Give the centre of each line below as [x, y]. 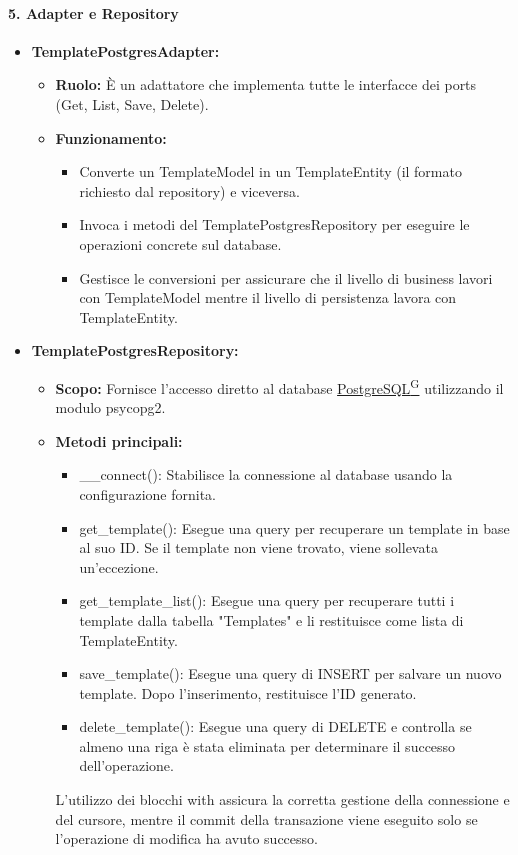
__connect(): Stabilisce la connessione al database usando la [266, 474]
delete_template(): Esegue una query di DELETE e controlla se [275, 726]
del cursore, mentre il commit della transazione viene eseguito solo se [266, 818]
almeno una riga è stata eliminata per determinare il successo [267, 745]
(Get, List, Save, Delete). [132, 103]
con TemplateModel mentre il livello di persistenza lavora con [268, 297]
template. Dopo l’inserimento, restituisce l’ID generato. [248, 692]
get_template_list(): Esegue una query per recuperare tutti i [267, 600]
